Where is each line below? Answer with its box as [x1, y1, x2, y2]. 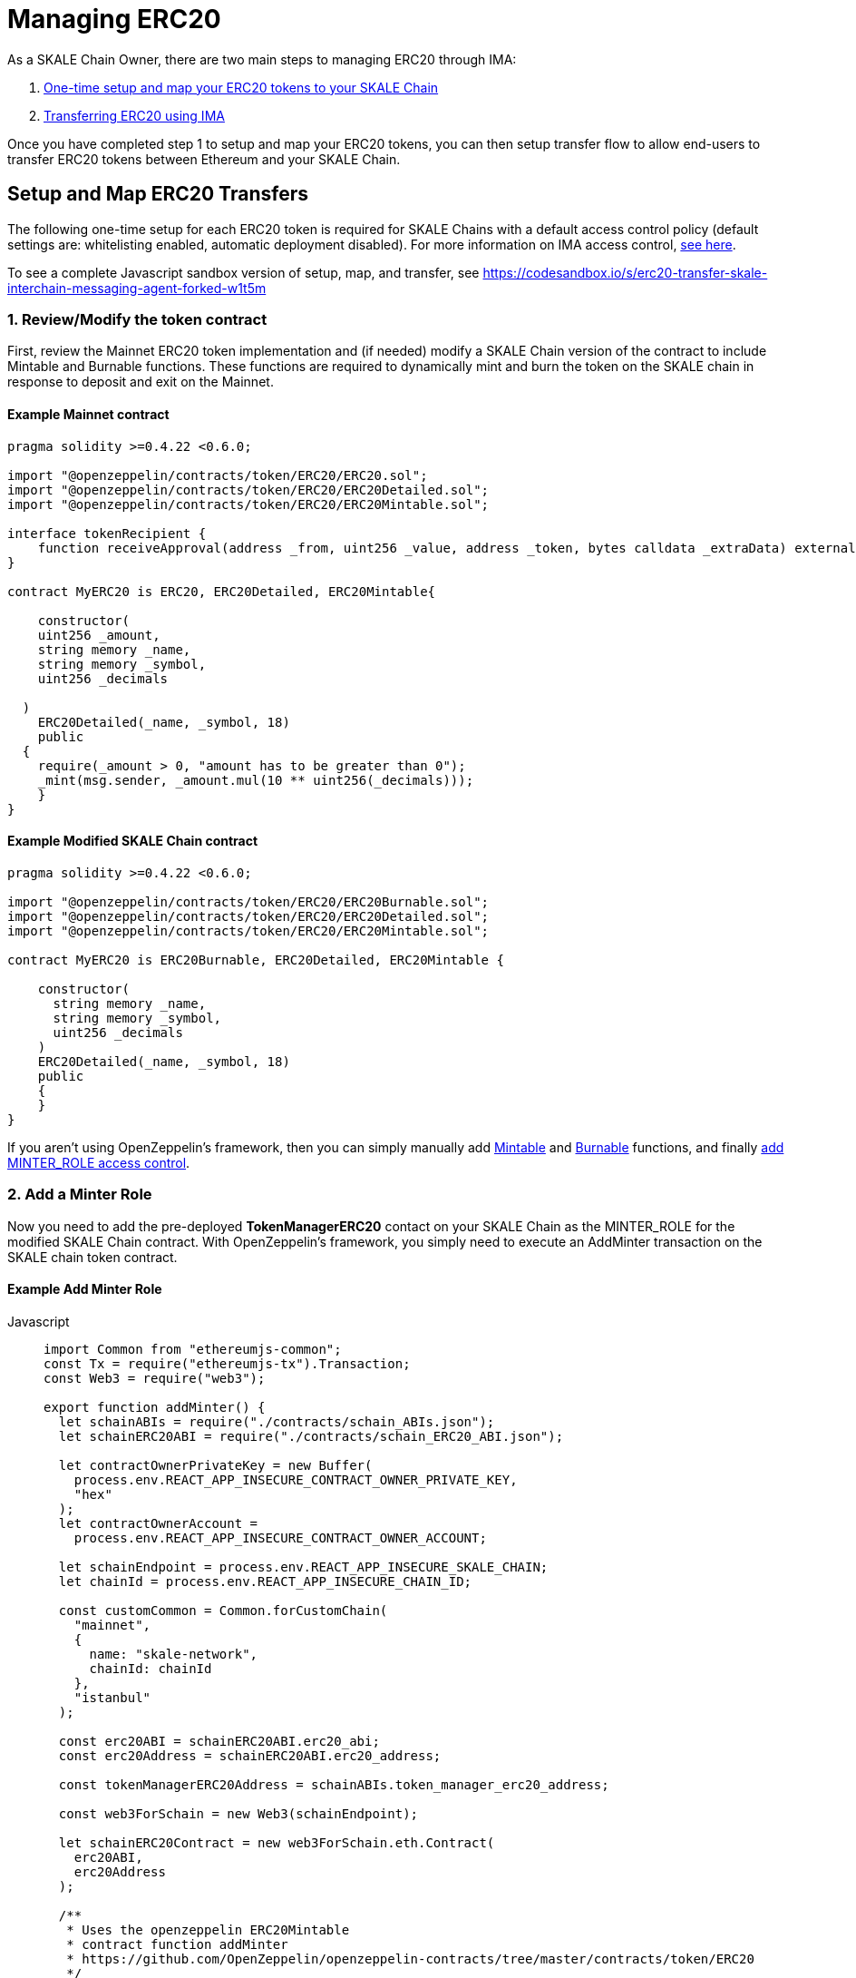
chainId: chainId [89, 1660, 212, 1676]
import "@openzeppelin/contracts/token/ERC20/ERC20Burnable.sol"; [7, 894, 490, 909]
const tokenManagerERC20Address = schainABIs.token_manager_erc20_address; [58, 1777, 609, 1792]
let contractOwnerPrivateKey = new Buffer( [58, 1457, 373, 1473]
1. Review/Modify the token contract [7, 309, 267, 328]
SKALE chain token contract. [7, 1248, 178, 1265]
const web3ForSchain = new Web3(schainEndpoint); [58, 1806, 419, 1821]
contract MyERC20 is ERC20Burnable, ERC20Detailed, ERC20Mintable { [7, 952, 504, 967]
